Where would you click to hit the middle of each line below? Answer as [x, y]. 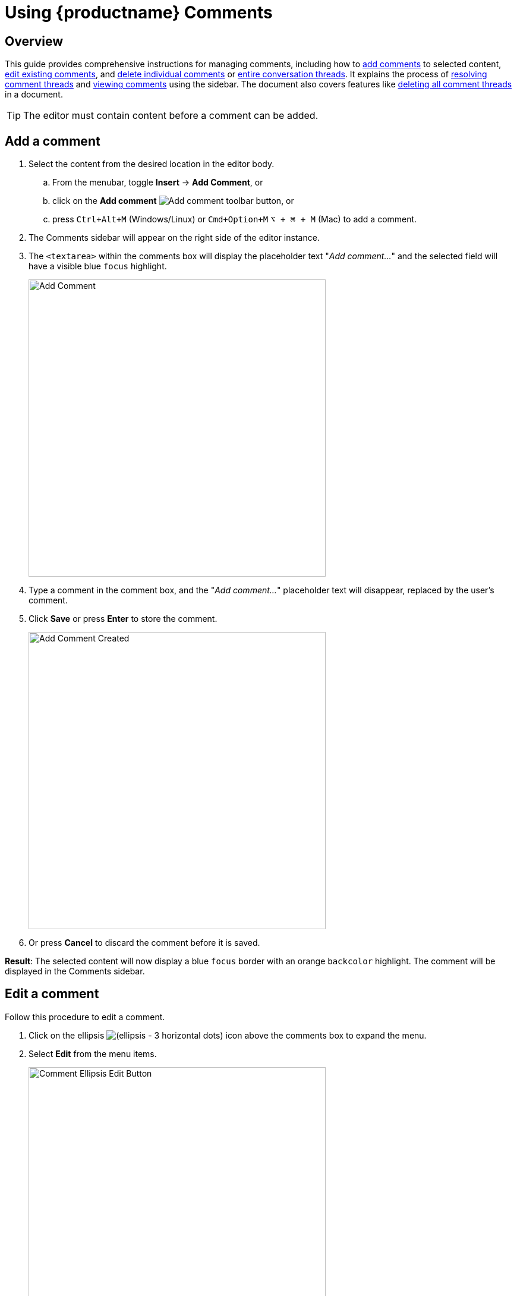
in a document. [34, 95]
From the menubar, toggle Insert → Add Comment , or [158, 183]
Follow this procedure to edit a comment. [85, 1017]
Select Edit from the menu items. [93, 1053]
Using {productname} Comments [139, 12]
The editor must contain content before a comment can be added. [171, 116]
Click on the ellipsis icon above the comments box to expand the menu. [228, 1035]
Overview [34, 41]
